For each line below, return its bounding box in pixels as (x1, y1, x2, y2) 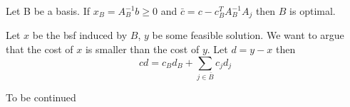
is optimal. (289, 4, 336, 18)
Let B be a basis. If (6, 4, 90, 18)
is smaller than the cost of (85, 42, 200, 57)
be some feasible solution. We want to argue (152, 28, 344, 43)
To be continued (6, 89, 76, 104)
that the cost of (6, 42, 73, 57)
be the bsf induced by (32, 28, 128, 43)
